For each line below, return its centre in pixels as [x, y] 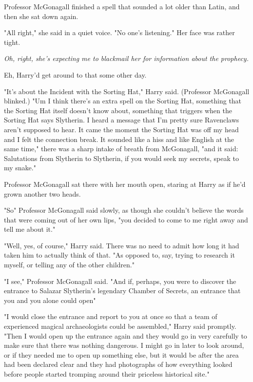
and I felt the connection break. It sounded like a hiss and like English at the [119, 139]
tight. [12, 42]
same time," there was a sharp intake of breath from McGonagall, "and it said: [121, 149]
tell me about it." [30, 229]
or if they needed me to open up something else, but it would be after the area [121, 354]
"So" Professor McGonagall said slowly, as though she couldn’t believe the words [124, 210]
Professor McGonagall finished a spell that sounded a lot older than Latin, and [122, 6]
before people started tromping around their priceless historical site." [107, 374]
